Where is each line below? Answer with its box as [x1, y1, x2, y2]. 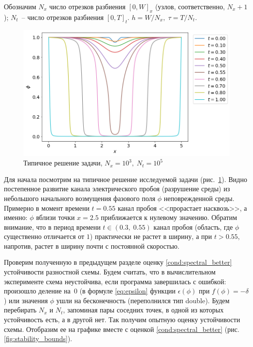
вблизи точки [36, 212, 75, 222]
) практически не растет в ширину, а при [90, 231, 212, 241]
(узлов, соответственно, [155, 1, 225, 11]
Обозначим [4, 1, 36, 11]
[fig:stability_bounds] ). [4, 333, 72, 344]
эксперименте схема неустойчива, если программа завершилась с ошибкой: [4, 276, 226, 286]
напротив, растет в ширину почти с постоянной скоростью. [4, 240, 180, 251]
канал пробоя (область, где [153, 221, 233, 232]
